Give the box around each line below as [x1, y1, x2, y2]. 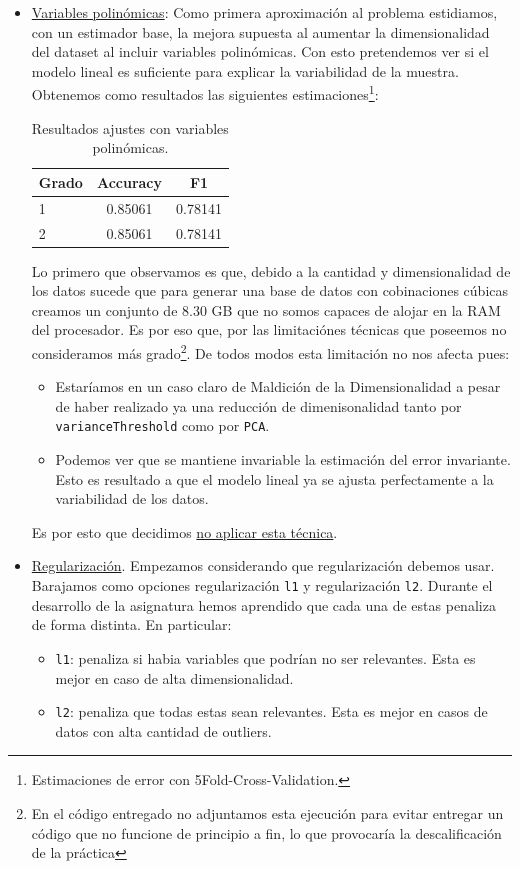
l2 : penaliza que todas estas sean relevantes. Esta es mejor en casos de [55, 701, 488, 722]
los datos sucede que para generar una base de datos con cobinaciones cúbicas [31, 280, 509, 301]
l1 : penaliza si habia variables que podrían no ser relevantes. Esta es [55, 647, 476, 668]
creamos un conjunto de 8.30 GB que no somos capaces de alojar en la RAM [31, 299, 501, 320]
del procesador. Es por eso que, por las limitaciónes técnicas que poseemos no [31, 319, 507, 340]
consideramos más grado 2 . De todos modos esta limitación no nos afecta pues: [31, 339, 510, 363]
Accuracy [96, 171, 163, 192]
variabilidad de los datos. [55, 488, 209, 509]
